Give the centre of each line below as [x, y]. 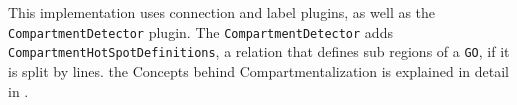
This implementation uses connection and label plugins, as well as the [222, 12]
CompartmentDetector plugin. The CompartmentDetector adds [200, 31]
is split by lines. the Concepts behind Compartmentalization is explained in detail [258, 70]
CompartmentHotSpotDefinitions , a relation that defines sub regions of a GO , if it [259, 51]
